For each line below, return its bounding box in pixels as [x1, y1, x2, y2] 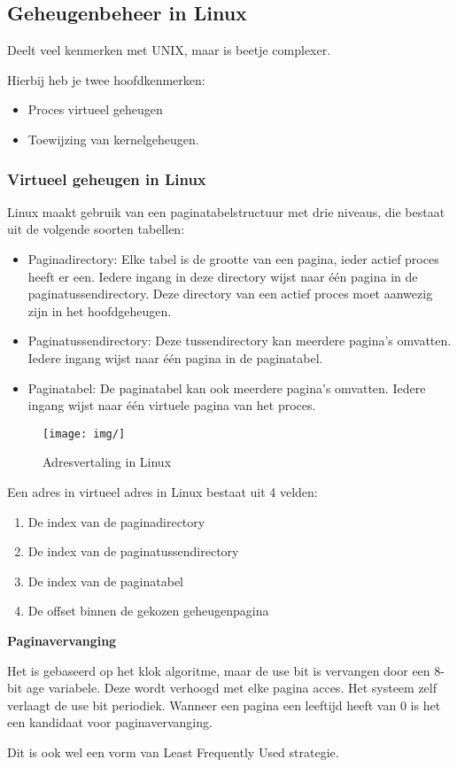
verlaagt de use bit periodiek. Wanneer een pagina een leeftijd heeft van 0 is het [7, 695, 441, 714]
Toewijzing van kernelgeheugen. [27, 129, 199, 148]
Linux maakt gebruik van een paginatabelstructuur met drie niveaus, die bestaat [7, 202, 445, 221]
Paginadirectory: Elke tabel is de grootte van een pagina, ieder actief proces [27, 249, 439, 267]
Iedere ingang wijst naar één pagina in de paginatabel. [27, 348, 323, 367]
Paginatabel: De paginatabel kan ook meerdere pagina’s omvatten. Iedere [27, 378, 426, 397]
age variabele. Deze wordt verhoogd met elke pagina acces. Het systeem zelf [26, 678, 438, 697]
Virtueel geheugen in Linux [7, 167, 206, 190]
